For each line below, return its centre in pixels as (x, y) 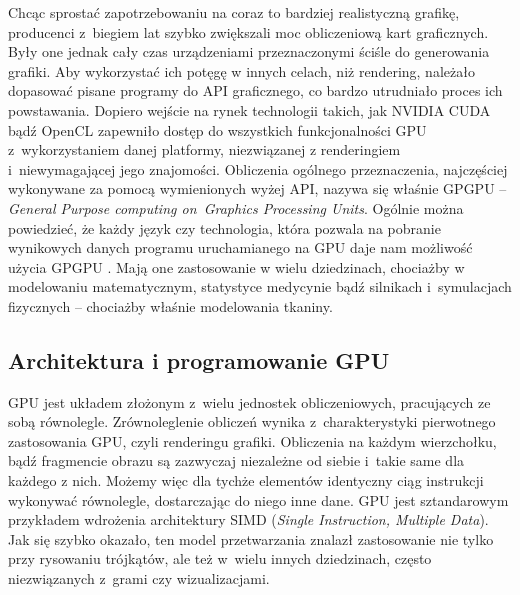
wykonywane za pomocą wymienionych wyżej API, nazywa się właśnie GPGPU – (257, 188)
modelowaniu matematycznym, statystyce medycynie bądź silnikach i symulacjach (260, 286)
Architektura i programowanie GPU (199, 359)
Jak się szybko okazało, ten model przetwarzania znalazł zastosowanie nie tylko (251, 538)
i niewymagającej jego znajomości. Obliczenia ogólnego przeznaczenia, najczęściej (258, 168)
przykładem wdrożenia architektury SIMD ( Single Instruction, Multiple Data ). (248, 519)
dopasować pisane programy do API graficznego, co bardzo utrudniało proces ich (255, 90)
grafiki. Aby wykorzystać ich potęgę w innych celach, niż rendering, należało (241, 70)
